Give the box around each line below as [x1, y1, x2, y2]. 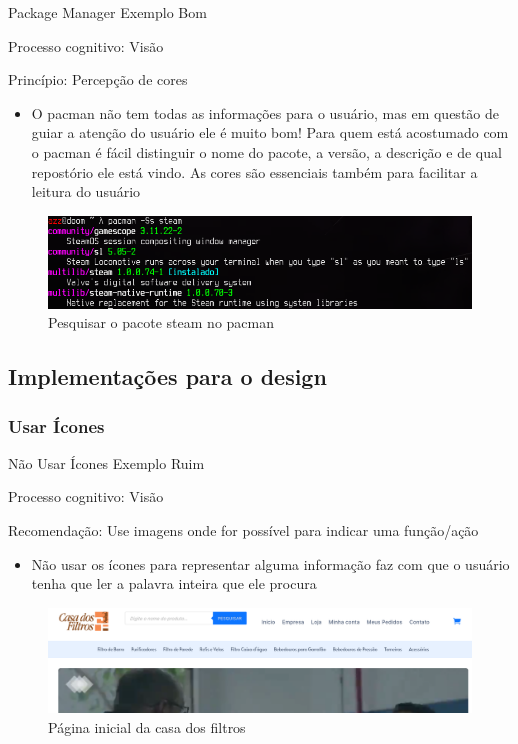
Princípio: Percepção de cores [8, 69, 188, 90]
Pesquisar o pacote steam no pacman [48, 312, 274, 333]
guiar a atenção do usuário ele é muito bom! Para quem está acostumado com [31, 122, 509, 143]
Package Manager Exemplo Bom [8, 2, 207, 22]
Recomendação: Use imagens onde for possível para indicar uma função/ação [8, 520, 479, 541]
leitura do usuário [31, 181, 141, 202]
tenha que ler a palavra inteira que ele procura [31, 573, 317, 594]
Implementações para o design [8, 361, 327, 392]
